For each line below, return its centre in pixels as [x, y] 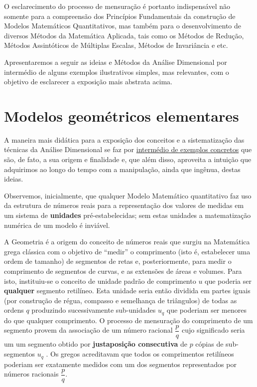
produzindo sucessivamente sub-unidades [94, 310]
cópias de [209, 344]
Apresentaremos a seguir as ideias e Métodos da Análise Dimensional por [116, 62]
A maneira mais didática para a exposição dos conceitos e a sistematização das [124, 139]
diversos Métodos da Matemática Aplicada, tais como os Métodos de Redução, [124, 35]
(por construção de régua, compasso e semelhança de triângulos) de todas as [121, 300]
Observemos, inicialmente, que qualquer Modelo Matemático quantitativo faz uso [128, 195]
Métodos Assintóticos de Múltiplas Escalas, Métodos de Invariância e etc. [116, 45]
